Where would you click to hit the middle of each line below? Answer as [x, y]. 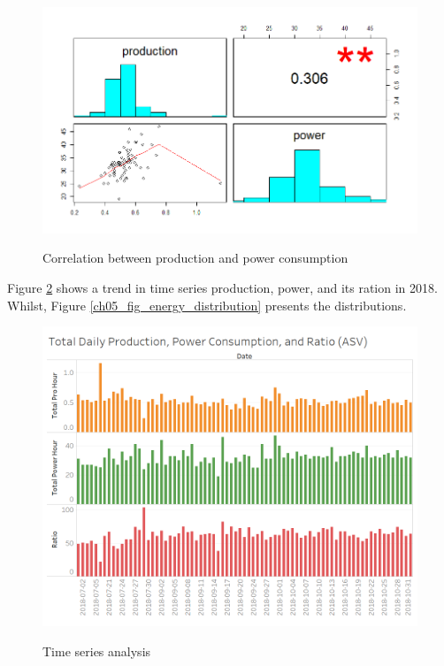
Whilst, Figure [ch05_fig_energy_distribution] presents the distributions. [207, 305]
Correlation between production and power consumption [195, 258]
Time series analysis [97, 651]
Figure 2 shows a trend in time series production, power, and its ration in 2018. [222, 287]
